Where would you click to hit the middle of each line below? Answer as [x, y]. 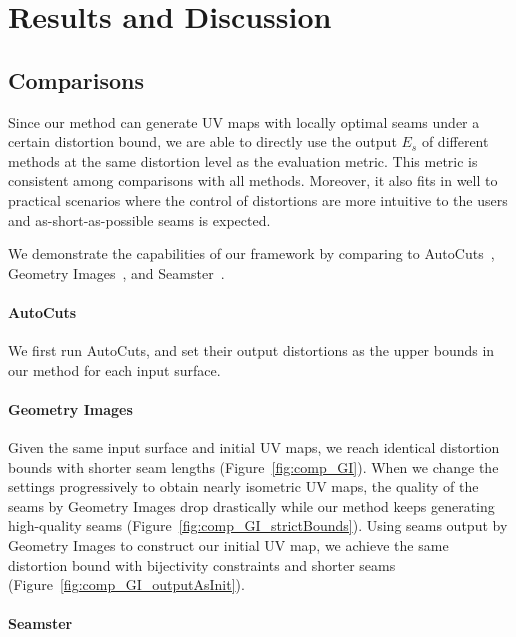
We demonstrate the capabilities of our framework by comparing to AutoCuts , [251, 253]
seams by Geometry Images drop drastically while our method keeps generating [251, 505]
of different [455, 141]
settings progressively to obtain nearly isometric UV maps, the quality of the [243, 486]
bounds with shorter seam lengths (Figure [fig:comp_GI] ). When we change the [253, 466]
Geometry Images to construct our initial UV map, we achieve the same [228, 545]
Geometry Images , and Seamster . [116, 272]
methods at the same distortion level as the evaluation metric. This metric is [243, 160]
